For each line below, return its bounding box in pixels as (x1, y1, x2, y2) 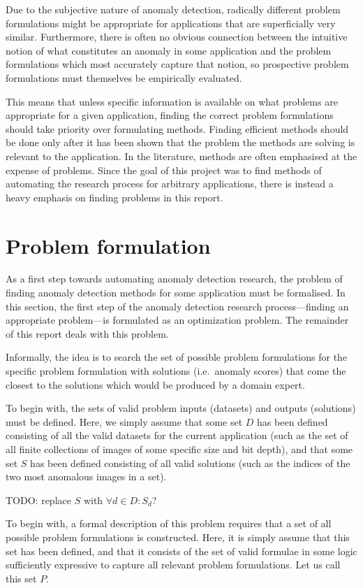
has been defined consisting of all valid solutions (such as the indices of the (30, 455, 350, 470)
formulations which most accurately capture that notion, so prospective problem (6, 57, 349, 71)
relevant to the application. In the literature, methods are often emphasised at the (6, 148, 357, 163)
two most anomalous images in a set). (6, 469, 167, 484)
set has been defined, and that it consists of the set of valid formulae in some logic (6, 543, 357, 558)
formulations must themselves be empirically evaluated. (6, 70, 242, 85)
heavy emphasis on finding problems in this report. (6, 189, 223, 204)
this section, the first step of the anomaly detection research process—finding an (6, 299, 349, 313)
